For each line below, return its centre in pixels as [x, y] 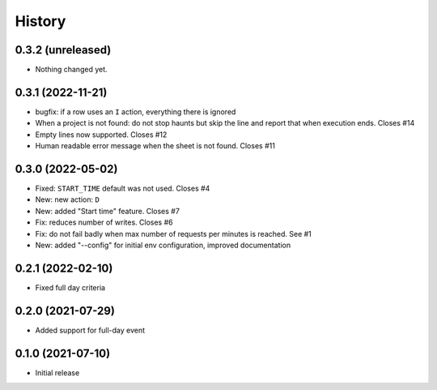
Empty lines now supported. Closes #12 [101, 135]
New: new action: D [68, 199]
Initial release [57, 372]
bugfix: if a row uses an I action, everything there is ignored [136, 111]
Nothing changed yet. [72, 70]
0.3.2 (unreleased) [63, 50]
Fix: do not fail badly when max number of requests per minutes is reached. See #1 [173, 234]
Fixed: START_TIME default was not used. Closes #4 [123, 189]
